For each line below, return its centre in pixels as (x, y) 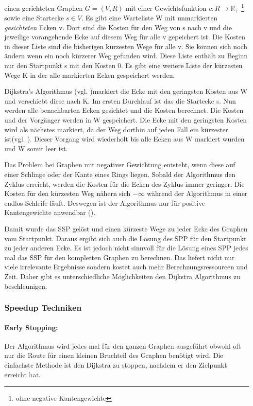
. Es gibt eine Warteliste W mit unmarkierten (149, 18)
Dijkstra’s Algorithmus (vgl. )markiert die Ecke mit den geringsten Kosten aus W (126, 91)
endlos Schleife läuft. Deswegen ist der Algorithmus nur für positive (105, 203)
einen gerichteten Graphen (44, 8)
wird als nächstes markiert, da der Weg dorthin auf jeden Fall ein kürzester (116, 129)
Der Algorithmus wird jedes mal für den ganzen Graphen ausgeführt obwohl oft (123, 345)
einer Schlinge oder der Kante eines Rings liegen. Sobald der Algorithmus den (120, 174)
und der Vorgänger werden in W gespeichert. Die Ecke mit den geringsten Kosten (126, 120)
